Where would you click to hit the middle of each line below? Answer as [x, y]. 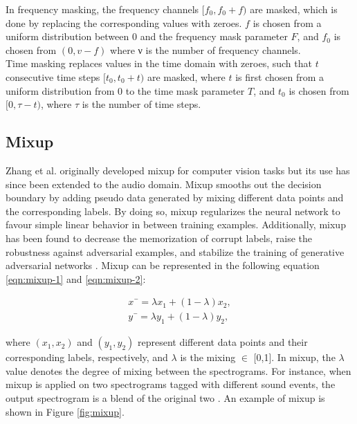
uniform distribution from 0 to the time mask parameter [125, 90]
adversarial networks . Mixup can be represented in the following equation [163, 265]
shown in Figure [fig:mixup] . [65, 411]
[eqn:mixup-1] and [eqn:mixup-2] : [76, 278]
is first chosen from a [280, 76]
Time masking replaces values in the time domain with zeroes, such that [159, 63]
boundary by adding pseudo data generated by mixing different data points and [175, 197]
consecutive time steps [53, 76]
